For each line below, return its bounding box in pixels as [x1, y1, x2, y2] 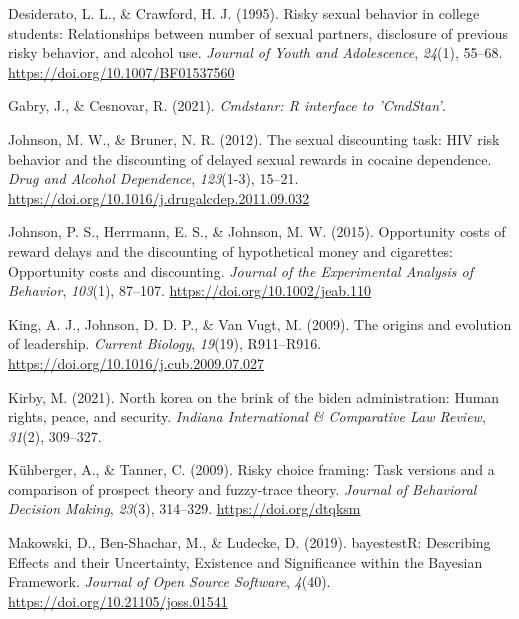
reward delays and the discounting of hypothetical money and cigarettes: [8, 240, 453, 261]
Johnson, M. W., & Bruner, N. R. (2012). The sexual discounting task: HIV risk [8, 128, 500, 149]
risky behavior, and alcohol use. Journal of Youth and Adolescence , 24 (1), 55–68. [8, 42, 503, 63]
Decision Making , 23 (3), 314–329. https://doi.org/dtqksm [8, 498, 361, 519]
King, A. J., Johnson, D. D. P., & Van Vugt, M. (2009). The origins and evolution [8, 313, 512, 334]
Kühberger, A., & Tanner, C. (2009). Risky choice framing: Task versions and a [8, 459, 495, 480]
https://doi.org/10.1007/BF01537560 [8, 61, 235, 82]
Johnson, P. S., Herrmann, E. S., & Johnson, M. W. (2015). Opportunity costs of [8, 221, 506, 242]
